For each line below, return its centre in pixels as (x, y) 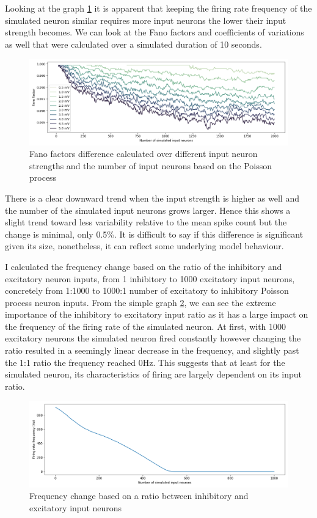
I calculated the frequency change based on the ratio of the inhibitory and (144, 266)
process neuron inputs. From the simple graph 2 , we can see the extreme (140, 302)
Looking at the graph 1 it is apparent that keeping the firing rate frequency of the (158, 8)
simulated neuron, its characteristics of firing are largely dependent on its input (153, 374)
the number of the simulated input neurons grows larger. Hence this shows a (148, 210)
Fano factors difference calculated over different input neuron (144, 154)
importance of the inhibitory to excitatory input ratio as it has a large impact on (157, 314)
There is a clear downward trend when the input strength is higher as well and (152, 198)
